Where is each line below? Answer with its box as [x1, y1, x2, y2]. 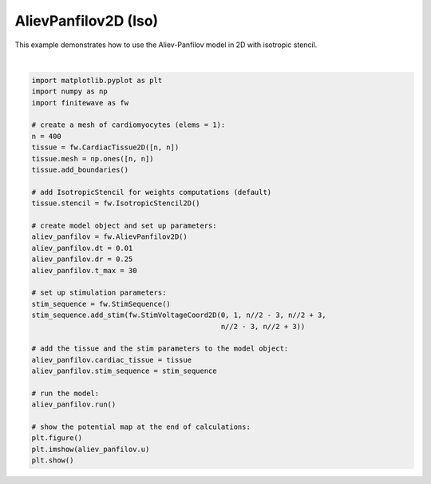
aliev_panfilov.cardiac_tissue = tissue [31, 355, 192, 364]
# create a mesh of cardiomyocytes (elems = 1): [31, 121, 226, 129]
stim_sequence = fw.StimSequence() [31, 300, 171, 308]
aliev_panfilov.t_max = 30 [31, 266, 137, 275]
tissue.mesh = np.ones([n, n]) [31, 154, 155, 163]
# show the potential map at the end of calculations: [31, 423, 251, 431]
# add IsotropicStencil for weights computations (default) [31, 188, 272, 196]
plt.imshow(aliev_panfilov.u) [31, 444, 150, 454]
